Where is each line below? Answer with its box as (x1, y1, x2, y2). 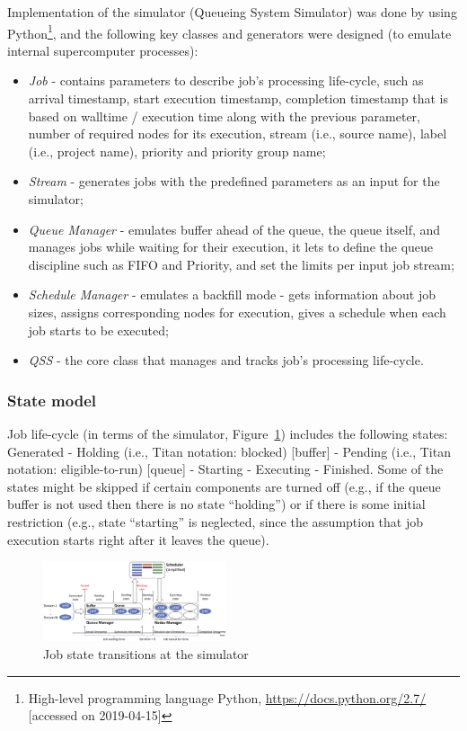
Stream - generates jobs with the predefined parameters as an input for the (28, 172, 440, 191)
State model (7, 388, 97, 411)
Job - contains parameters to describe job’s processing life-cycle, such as (28, 71, 424, 90)
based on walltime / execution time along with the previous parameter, (28, 106, 420, 125)
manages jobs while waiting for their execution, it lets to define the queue (28, 237, 434, 256)
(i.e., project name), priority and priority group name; (28, 141, 326, 160)
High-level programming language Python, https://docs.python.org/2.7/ (28, 688, 427, 707)
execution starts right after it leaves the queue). (7, 530, 269, 548)
